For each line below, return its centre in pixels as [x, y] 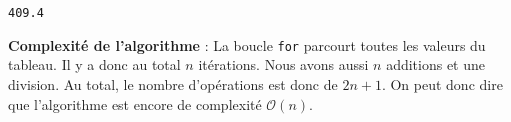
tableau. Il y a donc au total [94, 64]
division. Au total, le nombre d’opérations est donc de [173, 83]
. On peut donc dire [442, 83]
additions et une [435, 64]
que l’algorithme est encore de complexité [135, 103]
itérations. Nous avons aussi [283, 64]
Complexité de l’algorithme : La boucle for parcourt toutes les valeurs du [247, 44]
